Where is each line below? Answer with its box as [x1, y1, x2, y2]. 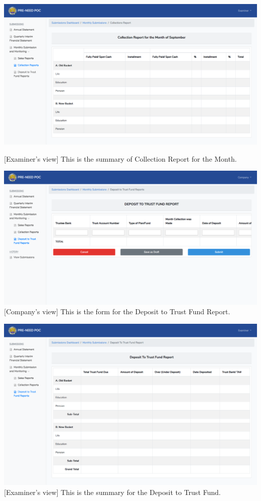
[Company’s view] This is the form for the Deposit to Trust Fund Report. [4, 306, 230, 317]
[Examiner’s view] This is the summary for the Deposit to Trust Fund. [4, 486, 221, 497]
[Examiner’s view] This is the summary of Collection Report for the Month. [4, 153, 237, 164]
